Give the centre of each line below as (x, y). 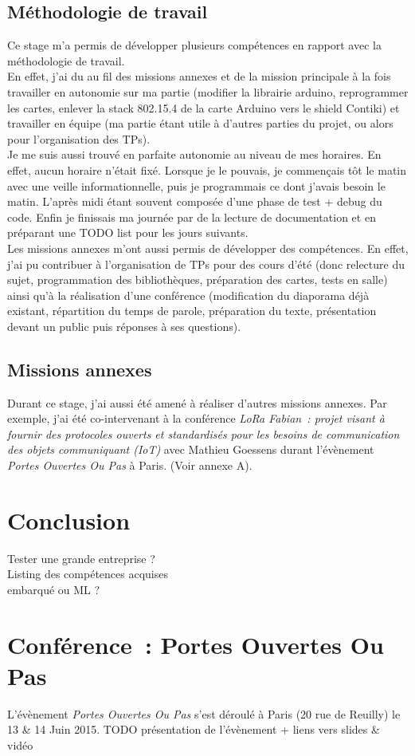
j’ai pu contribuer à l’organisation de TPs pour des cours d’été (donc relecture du (206, 264)
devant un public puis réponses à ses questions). (124, 326)
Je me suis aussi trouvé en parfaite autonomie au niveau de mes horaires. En (194, 154)
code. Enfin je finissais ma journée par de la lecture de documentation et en (192, 217)
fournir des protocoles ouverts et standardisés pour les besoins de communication (204, 433)
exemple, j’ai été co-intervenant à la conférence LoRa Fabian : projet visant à (196, 418)
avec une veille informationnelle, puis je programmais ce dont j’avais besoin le (196, 185)
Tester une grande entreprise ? (81, 558)
